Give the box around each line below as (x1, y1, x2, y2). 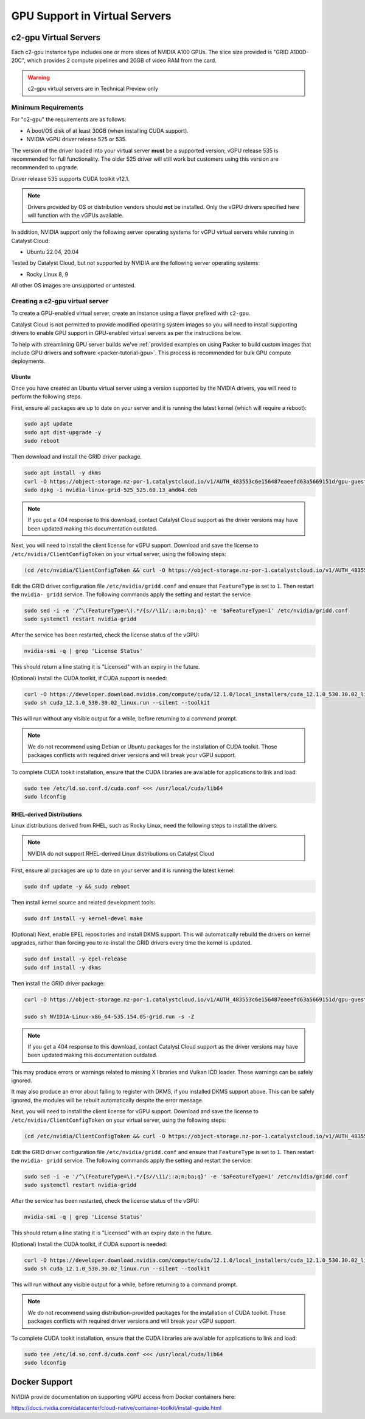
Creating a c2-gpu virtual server (11, 297, 109, 305)
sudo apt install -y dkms (24, 470, 102, 476)
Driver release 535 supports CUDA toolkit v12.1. (11, 175, 130, 182)
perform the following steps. (11, 393, 82, 400)
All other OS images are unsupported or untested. (11, 282, 136, 289)
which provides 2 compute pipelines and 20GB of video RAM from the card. (26, 57, 217, 64)
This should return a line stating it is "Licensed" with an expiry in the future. (11, 663, 200, 671)
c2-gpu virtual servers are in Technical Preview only (27, 85, 158, 93)
